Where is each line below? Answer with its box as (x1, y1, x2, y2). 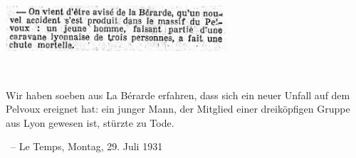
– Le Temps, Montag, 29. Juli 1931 (10, 139, 163, 154)
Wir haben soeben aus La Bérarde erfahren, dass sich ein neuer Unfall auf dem (6, 87, 350, 102)
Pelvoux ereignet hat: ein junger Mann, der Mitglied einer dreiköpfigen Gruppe (6, 101, 350, 116)
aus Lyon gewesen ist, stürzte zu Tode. (6, 115, 174, 130)
